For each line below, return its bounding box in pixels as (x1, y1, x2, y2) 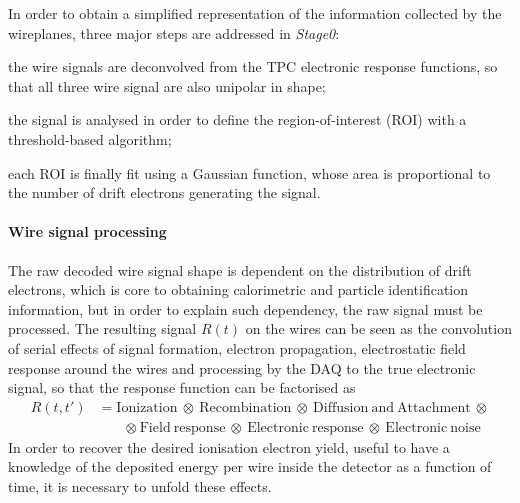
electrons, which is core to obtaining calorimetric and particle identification (8, 279, 469, 300)
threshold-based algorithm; (8, 128, 172, 149)
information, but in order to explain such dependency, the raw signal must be (8, 298, 483, 319)
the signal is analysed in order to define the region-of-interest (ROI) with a (8, 109, 467, 130)
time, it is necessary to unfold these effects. (8, 475, 272, 496)
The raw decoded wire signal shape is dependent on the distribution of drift (8, 259, 472, 280)
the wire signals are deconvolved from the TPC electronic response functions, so (8, 56, 498, 77)
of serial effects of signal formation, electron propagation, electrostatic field (8, 337, 466, 358)
